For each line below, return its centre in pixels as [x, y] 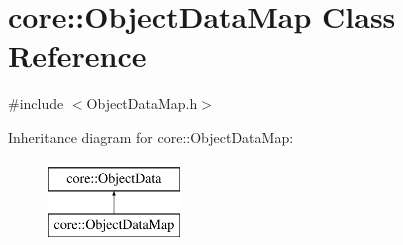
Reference [77, 55]
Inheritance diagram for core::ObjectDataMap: [151, 136]
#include [36, 103]
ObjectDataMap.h [142, 103]
